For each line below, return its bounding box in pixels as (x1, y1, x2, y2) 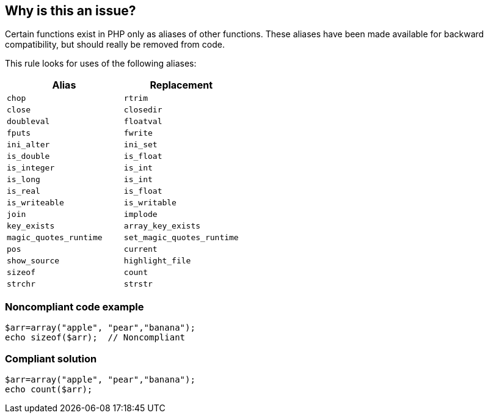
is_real (7, 186, 40, 196)
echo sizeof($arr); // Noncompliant (5, 332, 186, 343)
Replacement (150, 79, 213, 92)
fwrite (123, 128, 153, 138)
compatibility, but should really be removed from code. (5, 39, 225, 50)
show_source (7, 256, 60, 266)
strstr (123, 279, 153, 289)
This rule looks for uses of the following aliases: (5, 58, 197, 69)
